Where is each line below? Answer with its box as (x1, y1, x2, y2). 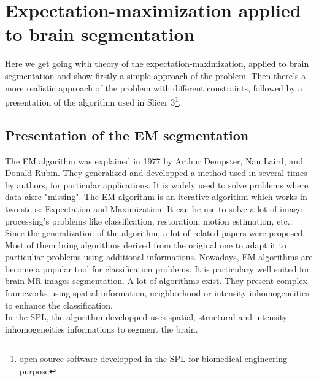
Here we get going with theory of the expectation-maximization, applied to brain (5, 57, 309, 70)
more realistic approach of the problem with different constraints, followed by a (5, 81, 303, 94)
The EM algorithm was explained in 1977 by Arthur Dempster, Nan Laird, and (5, 154, 303, 167)
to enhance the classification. (5, 298, 113, 311)
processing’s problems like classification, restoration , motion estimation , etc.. (5, 214, 293, 227)
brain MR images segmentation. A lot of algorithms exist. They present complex (5, 274, 307, 287)
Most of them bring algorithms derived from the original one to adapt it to (5, 238, 286, 251)
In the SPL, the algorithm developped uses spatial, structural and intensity (5, 310, 288, 323)
